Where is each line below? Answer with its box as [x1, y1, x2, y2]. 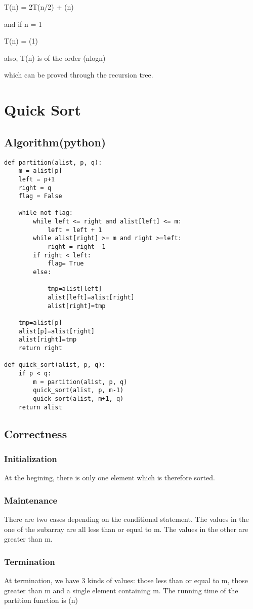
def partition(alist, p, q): [4, 159, 102, 166]
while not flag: [18, 209, 73, 217]
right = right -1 [47, 243, 106, 251]
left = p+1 [18, 175, 55, 183]
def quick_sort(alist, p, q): [4, 361, 106, 369]
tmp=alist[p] [18, 319, 62, 327]
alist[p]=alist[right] [18, 327, 95, 335]
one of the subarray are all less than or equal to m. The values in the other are [4, 523, 248, 534]
